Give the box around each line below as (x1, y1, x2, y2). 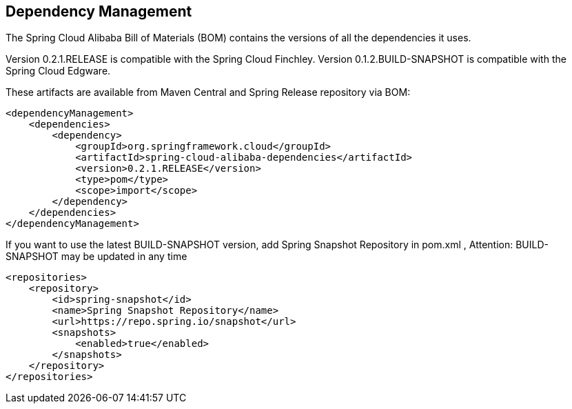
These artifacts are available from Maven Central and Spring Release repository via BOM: (6, 86, 411, 99)
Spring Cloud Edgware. (6, 65, 111, 77)
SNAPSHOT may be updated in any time (6, 250, 187, 263)
